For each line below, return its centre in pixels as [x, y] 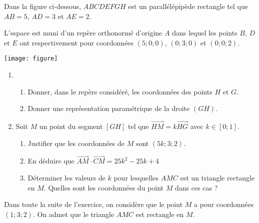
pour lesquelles [136, 178]
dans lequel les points [205, 33]
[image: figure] [31, 59]
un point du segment [71, 126]
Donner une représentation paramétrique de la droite [109, 108]
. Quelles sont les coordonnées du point [103, 187]
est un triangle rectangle [217, 178]
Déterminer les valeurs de [66, 178]
